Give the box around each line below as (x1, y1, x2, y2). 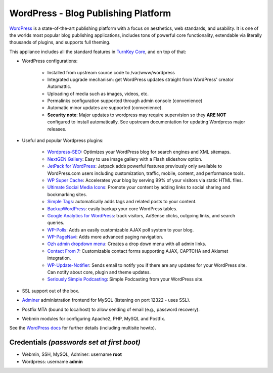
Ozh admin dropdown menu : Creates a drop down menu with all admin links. (47, 241, 207, 247)
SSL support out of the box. (22, 288, 80, 294)
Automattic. (47, 83, 72, 89)
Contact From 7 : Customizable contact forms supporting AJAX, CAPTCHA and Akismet (47, 248, 229, 254)
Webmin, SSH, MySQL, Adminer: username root (22, 351, 122, 357)
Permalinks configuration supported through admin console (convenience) (47, 98, 203, 104)
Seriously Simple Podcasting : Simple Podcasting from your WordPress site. (47, 276, 204, 283)
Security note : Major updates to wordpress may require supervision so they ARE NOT (47, 112, 226, 118)
